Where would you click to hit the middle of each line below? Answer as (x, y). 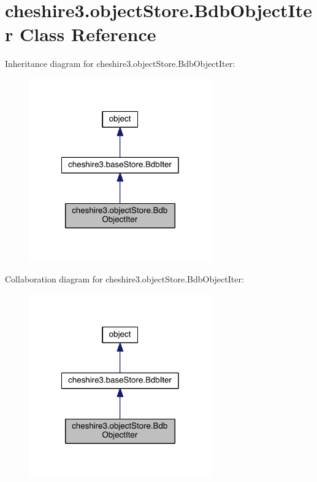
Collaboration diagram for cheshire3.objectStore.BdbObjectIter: (124, 279)
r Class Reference (81, 34)
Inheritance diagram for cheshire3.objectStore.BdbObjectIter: (120, 64)
